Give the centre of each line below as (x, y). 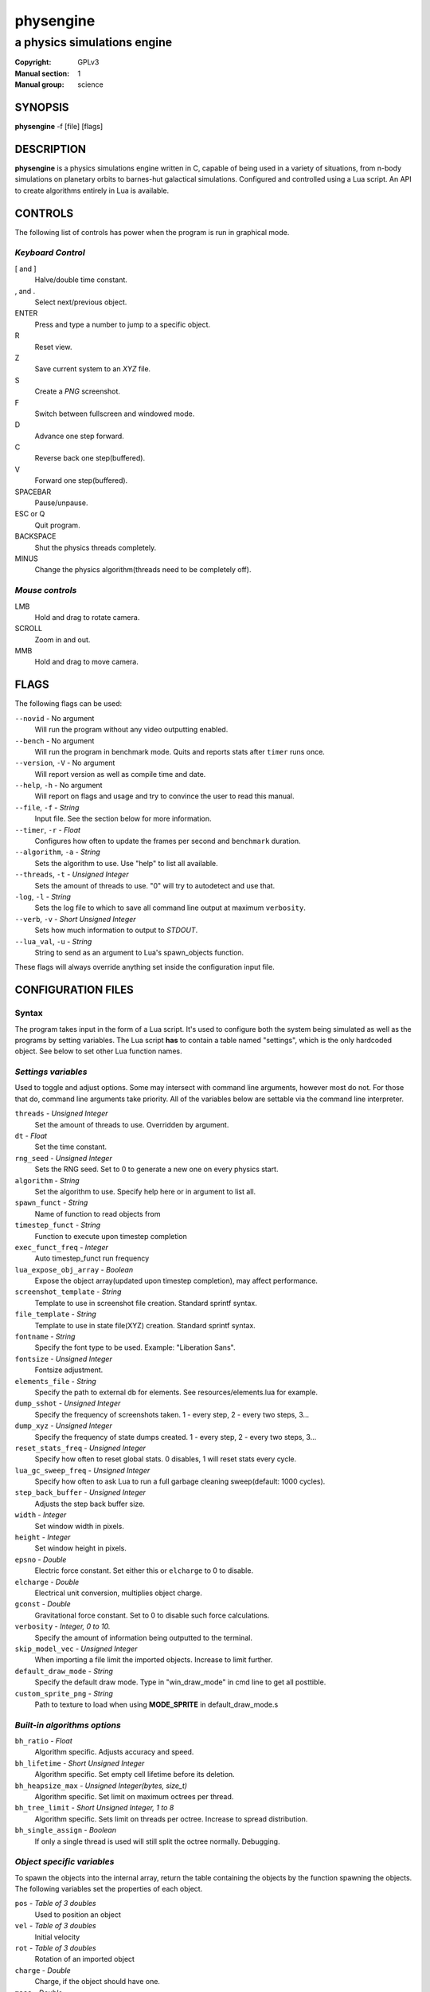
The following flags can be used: (68, 704)
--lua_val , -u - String (53, 941)
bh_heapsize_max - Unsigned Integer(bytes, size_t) (101, 1786)
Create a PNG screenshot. (78, 391)
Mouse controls (46, 590)
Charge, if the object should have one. (98, 1982)
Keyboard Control (50, 253)
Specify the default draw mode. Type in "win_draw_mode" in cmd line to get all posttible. (180, 1682)
